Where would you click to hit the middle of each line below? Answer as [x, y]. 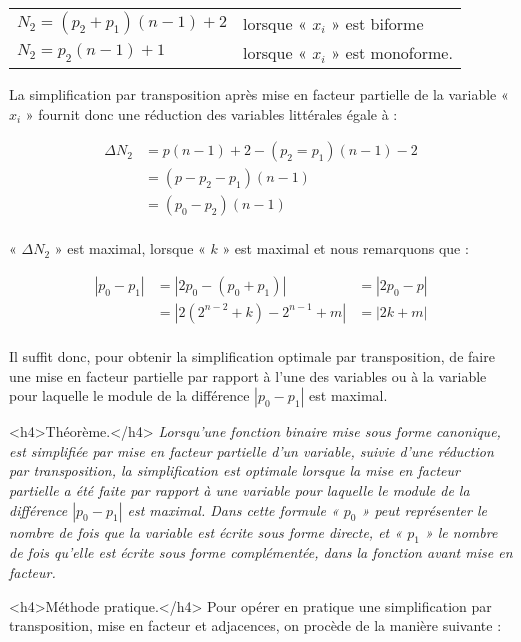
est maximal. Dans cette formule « [233, 509]
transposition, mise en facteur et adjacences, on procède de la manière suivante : [255, 625]
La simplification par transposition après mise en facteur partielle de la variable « [259, 94]
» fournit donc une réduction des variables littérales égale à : [211, 113]
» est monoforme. [392, 52]
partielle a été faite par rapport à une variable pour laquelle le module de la [239, 489]
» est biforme [377, 23]
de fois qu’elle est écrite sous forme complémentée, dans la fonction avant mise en [261, 552]
